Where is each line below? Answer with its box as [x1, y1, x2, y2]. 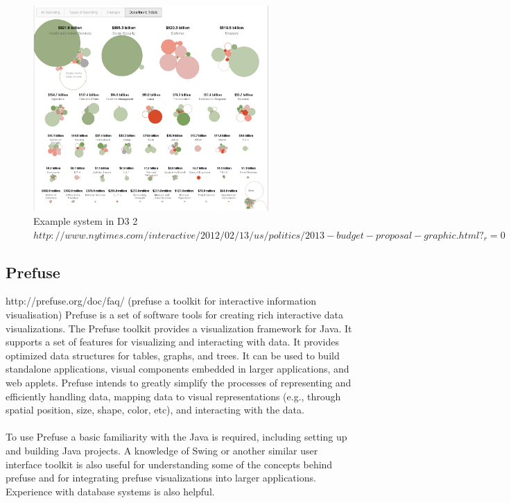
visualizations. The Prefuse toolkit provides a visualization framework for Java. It [6, 321, 352, 335]
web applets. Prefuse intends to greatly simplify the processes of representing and [6, 375, 352, 389]
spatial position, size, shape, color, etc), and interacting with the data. [6, 402, 304, 417]
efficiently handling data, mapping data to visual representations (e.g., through [6, 389, 341, 403]
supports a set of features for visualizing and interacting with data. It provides [6, 334, 339, 349]
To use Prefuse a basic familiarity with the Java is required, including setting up [6, 429, 347, 444]
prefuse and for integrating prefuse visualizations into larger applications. [6, 470, 316, 485]
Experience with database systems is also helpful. [6, 484, 215, 498]
